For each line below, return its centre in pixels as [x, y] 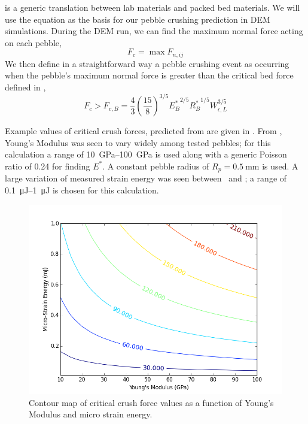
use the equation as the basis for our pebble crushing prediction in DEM [138, 19]
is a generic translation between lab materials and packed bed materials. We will [153, 7]
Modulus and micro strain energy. [91, 414]
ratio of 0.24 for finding [48, 166]
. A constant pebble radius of [156, 166]
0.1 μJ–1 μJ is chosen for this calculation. [82, 190]
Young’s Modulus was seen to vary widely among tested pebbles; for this [138, 142]
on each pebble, [33, 42]
